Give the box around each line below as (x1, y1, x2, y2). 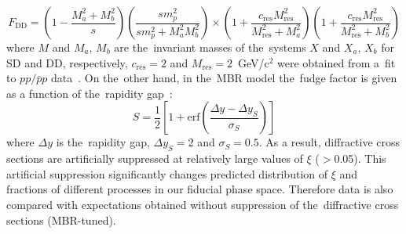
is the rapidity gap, (56, 134, 150, 150)
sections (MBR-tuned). (6, 211, 116, 228)
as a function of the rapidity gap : (6, 85, 173, 101)
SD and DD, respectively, (6, 54, 128, 70)
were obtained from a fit (277, 54, 396, 70)
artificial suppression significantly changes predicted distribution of (6, 165, 328, 182)
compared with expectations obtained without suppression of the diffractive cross (6, 196, 399, 212)
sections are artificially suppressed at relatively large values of (6, 150, 303, 167)
